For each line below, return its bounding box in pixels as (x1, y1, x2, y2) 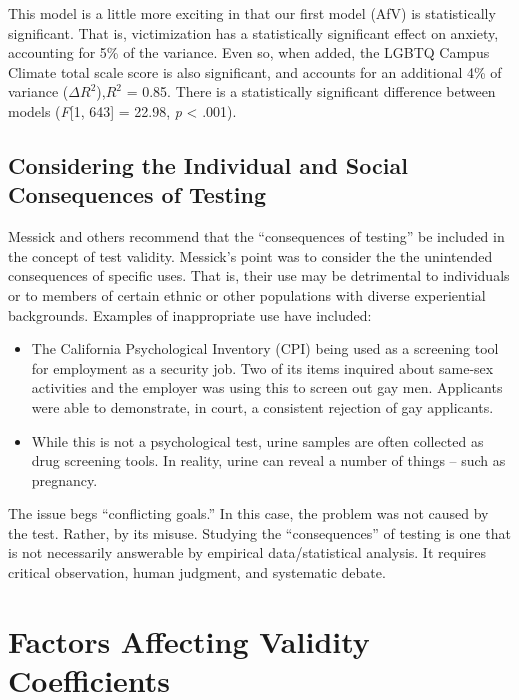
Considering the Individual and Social (8, 149, 408, 180)
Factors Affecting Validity (8, 620, 370, 661)
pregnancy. (31, 469, 98, 490)
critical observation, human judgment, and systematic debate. (8, 562, 386, 583)
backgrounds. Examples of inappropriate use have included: (8, 304, 372, 325)
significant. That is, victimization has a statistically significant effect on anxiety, (8, 22, 499, 43)
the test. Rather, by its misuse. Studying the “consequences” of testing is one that (8, 522, 511, 543)
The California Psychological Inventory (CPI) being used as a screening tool (31, 338, 499, 359)
